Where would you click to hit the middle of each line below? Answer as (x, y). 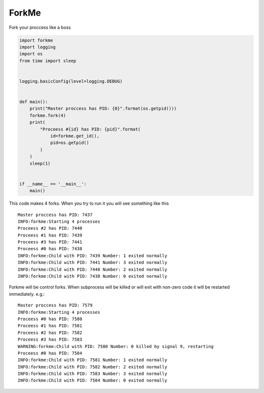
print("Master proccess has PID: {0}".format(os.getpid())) (103, 109)
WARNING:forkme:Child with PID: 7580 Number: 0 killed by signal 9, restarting (116, 346)
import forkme (36, 40)
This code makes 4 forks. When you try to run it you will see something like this (89, 203)
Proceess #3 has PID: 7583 (50, 339)
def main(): (34, 102)
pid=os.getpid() (70, 143)
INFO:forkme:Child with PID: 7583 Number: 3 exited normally (92, 374)
